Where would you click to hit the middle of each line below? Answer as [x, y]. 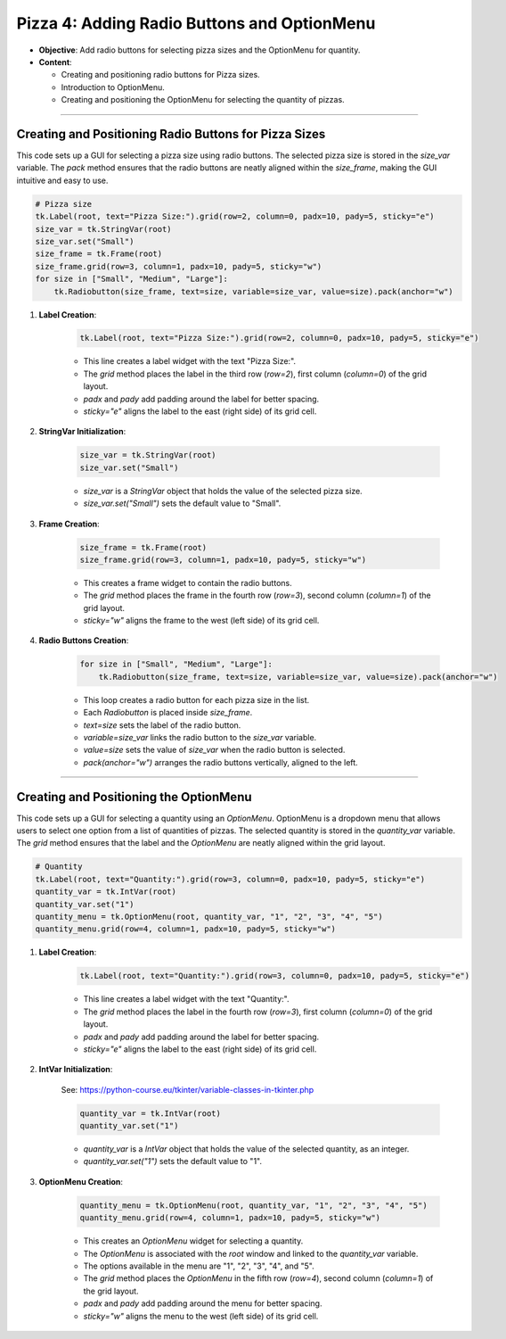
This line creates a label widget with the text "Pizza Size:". [190, 361]
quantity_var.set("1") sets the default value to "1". [173, 1161]
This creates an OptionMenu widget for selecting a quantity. [193, 1241]
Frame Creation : [69, 524]
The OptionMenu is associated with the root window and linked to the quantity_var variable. [251, 1253]
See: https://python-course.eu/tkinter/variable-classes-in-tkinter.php [188, 1089]
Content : [55, 62]
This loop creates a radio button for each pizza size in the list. [196, 699]
